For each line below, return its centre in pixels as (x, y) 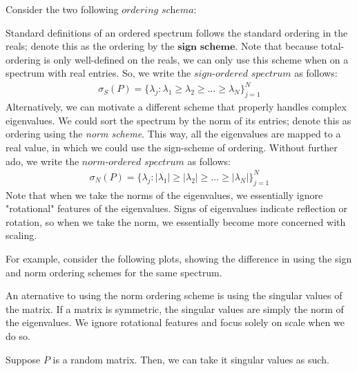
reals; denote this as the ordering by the (90, 46)
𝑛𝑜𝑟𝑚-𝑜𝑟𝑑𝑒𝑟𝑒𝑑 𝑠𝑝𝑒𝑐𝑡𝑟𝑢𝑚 (133, 162)
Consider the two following (62, 9)
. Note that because (277, 46)
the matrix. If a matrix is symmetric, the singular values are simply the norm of (175, 308)
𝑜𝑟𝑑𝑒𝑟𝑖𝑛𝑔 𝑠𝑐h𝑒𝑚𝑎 (158, 10)
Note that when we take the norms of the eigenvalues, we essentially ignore (164, 194)
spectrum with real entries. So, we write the (98, 73)
